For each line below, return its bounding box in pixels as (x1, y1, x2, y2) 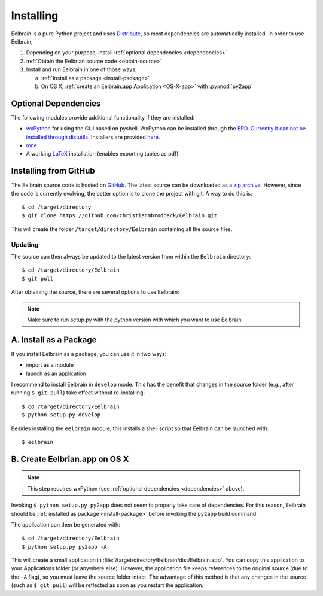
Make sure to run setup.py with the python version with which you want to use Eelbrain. (27, 316, 243, 323)
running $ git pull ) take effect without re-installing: (11, 389, 145, 396)
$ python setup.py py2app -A (22, 543, 107, 550)
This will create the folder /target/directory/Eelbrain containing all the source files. (11, 225, 233, 233)
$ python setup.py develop (22, 412, 101, 418)
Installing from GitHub (11, 166, 95, 176)
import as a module (26, 361, 74, 369)
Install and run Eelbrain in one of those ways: (26, 66, 137, 73)
